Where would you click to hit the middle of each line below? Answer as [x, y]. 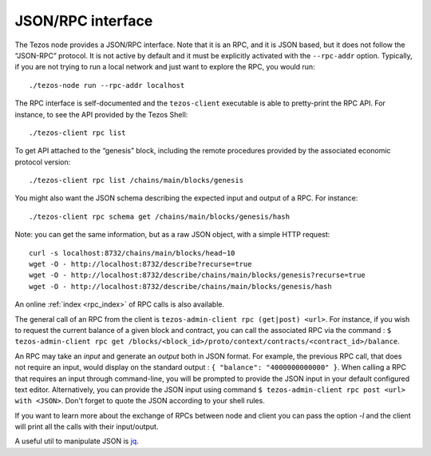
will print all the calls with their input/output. [87, 426]
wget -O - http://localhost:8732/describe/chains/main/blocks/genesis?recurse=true [198, 275]
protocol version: [43, 162]
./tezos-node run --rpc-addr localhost [107, 85]
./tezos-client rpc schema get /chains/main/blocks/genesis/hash [160, 216]
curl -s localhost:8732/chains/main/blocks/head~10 [132, 253]
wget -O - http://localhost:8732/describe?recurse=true [140, 264]
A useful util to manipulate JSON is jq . [77, 441]
